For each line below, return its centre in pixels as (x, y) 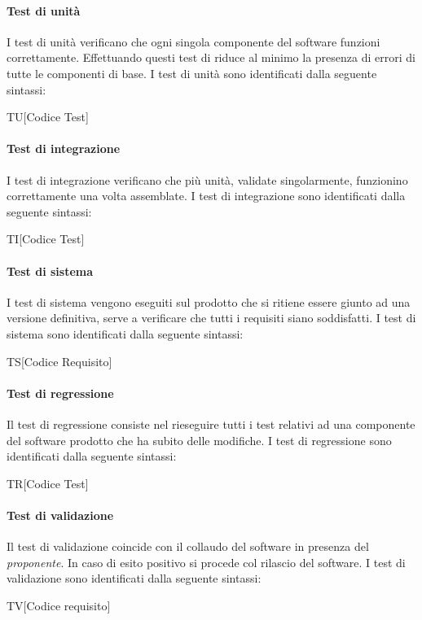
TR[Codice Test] (48, 483)
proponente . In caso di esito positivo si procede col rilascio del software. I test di (206, 562)
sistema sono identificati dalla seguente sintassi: (125, 333)
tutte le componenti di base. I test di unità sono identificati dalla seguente (192, 73)
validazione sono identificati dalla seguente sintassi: (134, 578)
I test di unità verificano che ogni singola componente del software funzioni (193, 41)
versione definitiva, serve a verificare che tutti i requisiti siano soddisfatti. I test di (211, 318)
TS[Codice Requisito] (59, 361)
